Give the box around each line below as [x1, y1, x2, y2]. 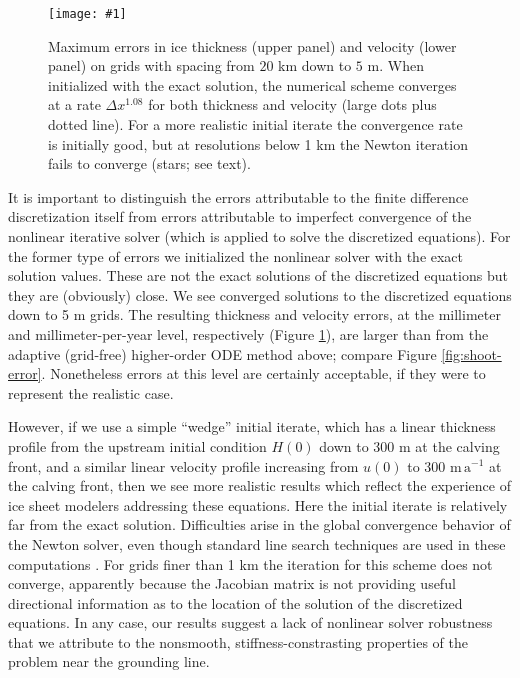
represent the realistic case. [8, 382, 174, 403]
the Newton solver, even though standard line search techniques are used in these [8, 533, 506, 554]
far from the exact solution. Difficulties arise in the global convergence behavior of [8, 514, 511, 535]
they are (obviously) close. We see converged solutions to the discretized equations [8, 284, 512, 305]
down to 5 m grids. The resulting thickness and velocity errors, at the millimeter [8, 304, 501, 325]
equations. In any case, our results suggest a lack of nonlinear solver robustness [8, 612, 493, 633]
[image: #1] [48, 7, 127, 21]
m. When [367, 55, 424, 76]
